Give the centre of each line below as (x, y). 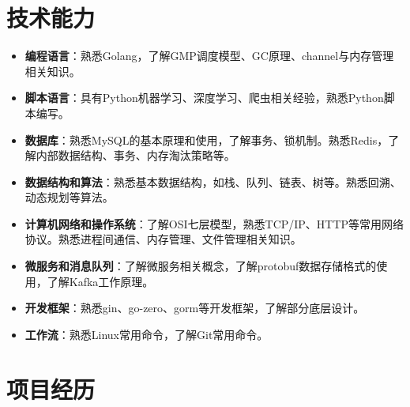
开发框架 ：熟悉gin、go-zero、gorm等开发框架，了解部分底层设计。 (195, 308)
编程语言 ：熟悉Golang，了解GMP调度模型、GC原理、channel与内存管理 (209, 56)
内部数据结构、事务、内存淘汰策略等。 (135, 155)
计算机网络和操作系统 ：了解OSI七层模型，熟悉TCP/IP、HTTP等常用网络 (214, 223)
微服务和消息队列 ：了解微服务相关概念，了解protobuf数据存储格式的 (201, 266)
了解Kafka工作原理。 (100, 281)
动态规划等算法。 (69, 197)
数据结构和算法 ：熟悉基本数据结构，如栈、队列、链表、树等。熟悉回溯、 (213, 181)
